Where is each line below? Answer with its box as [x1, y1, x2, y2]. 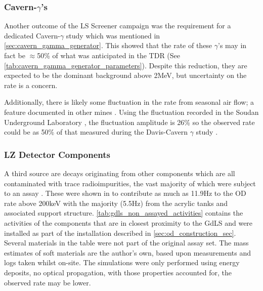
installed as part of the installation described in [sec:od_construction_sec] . [4, 227, 236, 238]
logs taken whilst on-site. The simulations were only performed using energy [4, 257, 240, 268]
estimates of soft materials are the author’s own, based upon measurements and [4, 247, 251, 258]
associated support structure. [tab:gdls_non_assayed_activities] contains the [4, 207, 243, 218]
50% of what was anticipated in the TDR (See [37, 50, 181, 60]
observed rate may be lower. [4, 277, 91, 287]
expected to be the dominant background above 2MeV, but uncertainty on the [4, 70, 247, 80]
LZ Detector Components [4, 148, 110, 160]
